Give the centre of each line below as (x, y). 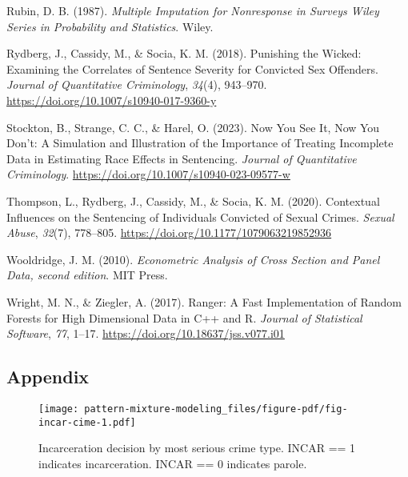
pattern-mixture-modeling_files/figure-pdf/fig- (216, 409)
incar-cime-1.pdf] (87, 422)
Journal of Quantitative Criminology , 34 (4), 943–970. (137, 84)
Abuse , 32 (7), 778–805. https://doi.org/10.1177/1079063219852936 (169, 232)
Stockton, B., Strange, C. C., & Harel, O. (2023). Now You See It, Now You (193, 127)
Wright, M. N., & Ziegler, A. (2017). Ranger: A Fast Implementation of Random (204, 301)
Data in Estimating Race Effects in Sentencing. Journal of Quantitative (182, 158)
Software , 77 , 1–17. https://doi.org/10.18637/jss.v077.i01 (146, 333)
